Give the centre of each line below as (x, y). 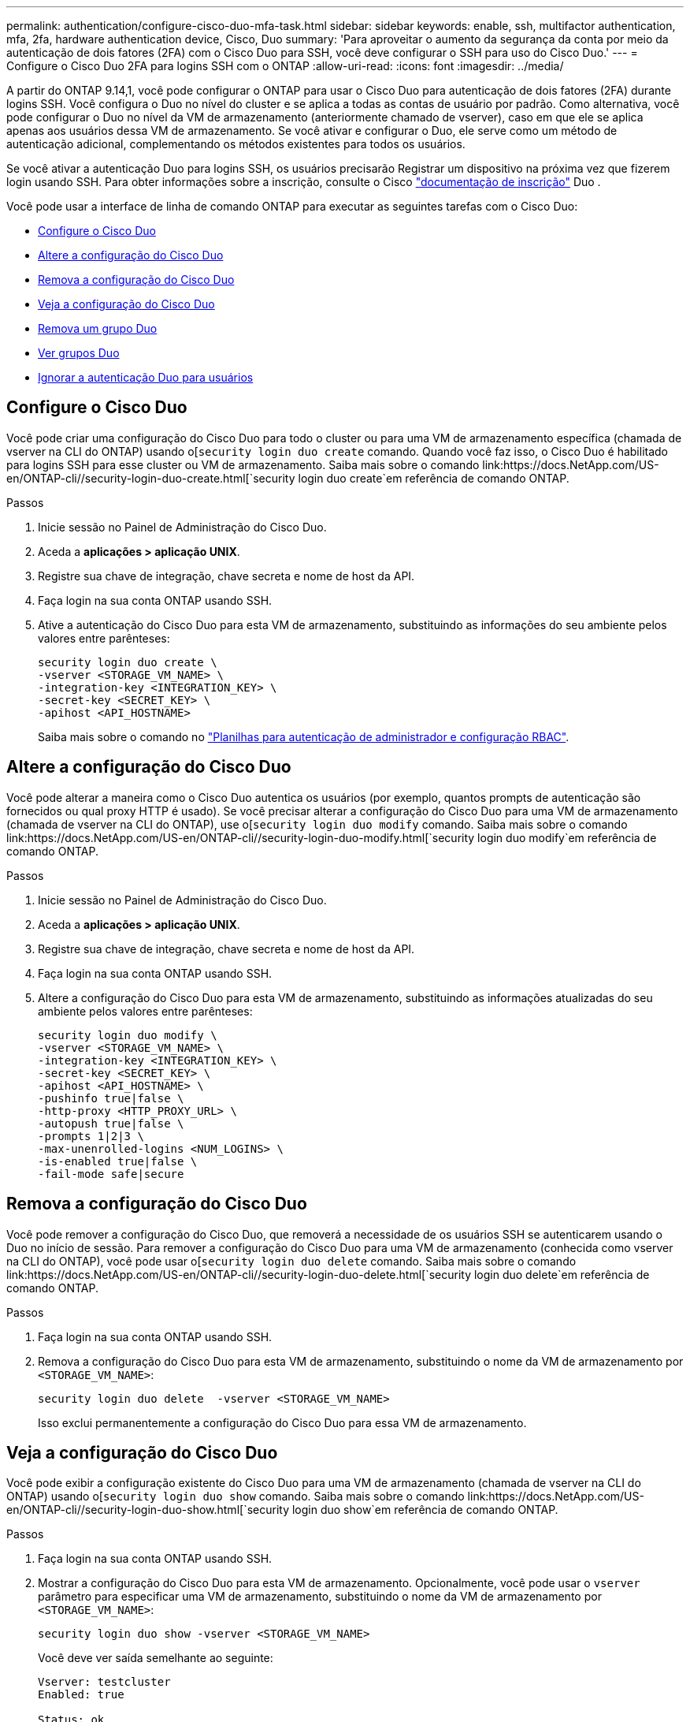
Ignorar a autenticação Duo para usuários (146, 377)
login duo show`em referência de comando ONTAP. (425, 1510)
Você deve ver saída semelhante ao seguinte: (156, 1658)
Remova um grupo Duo (98, 328)
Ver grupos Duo (79, 353)
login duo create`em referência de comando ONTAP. (434, 478)
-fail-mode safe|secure (111, 1174)
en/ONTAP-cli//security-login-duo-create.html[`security (151, 478)
